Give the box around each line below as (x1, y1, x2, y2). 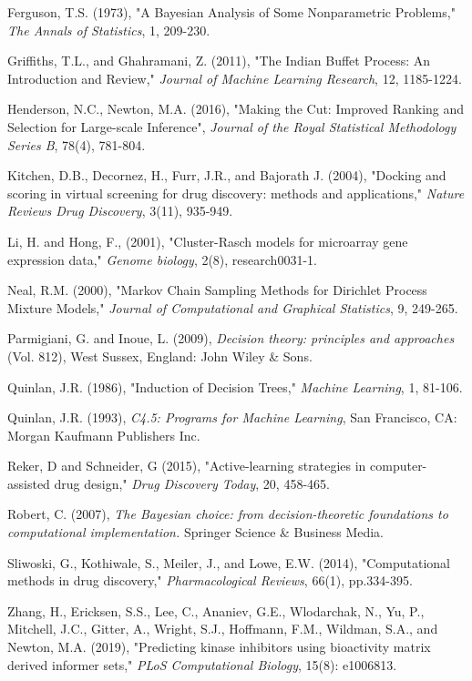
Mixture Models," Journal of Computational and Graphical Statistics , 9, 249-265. (7, 298, 458, 317)
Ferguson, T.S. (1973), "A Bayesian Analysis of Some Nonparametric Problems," (7, 3, 456, 21)
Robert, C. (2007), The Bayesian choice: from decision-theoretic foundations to (7, 504, 448, 523)
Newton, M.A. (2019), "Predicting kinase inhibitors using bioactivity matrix (7, 637, 431, 656)
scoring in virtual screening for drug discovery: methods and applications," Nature (7, 183, 465, 202)
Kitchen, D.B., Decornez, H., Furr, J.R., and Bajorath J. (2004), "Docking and (7, 166, 446, 185)
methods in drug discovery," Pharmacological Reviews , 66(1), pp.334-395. (7, 571, 413, 590)
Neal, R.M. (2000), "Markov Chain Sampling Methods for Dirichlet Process (7, 280, 427, 300)
